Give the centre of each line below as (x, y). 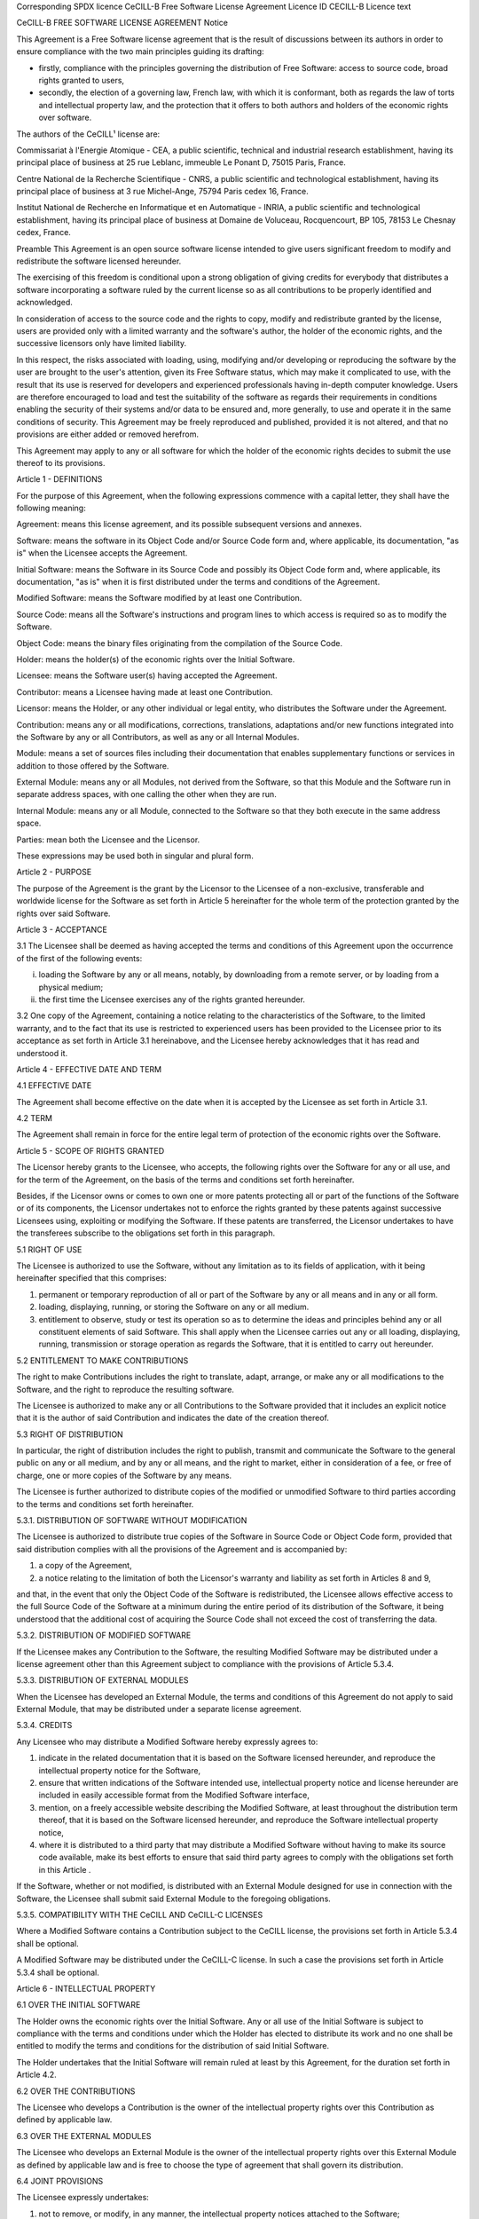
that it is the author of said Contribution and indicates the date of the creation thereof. (173, 1418)
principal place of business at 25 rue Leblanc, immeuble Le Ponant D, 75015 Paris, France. (181, 162)
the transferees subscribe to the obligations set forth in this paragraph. (145, 1233)
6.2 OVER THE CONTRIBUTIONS (76, 2091)
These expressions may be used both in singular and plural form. (135, 856)
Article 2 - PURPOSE (54, 872)
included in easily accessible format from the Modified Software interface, (174, 1795)
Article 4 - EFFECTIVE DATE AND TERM (89, 1069)
